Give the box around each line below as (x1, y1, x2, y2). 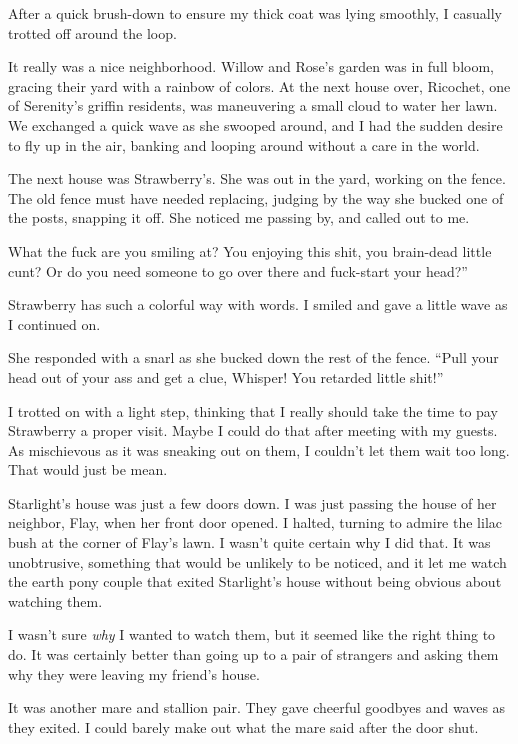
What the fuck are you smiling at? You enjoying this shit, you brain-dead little (8, 240, 492, 261)
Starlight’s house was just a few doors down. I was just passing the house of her (8, 492, 497, 513)
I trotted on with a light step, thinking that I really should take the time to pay (8, 400, 498, 421)
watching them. (8, 590, 103, 611)
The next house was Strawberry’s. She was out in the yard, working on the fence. (8, 168, 506, 189)
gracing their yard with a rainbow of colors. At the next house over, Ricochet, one (8, 75, 511, 96)
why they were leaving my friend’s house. (8, 663, 260, 684)
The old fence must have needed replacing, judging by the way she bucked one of (8, 187, 504, 208)
